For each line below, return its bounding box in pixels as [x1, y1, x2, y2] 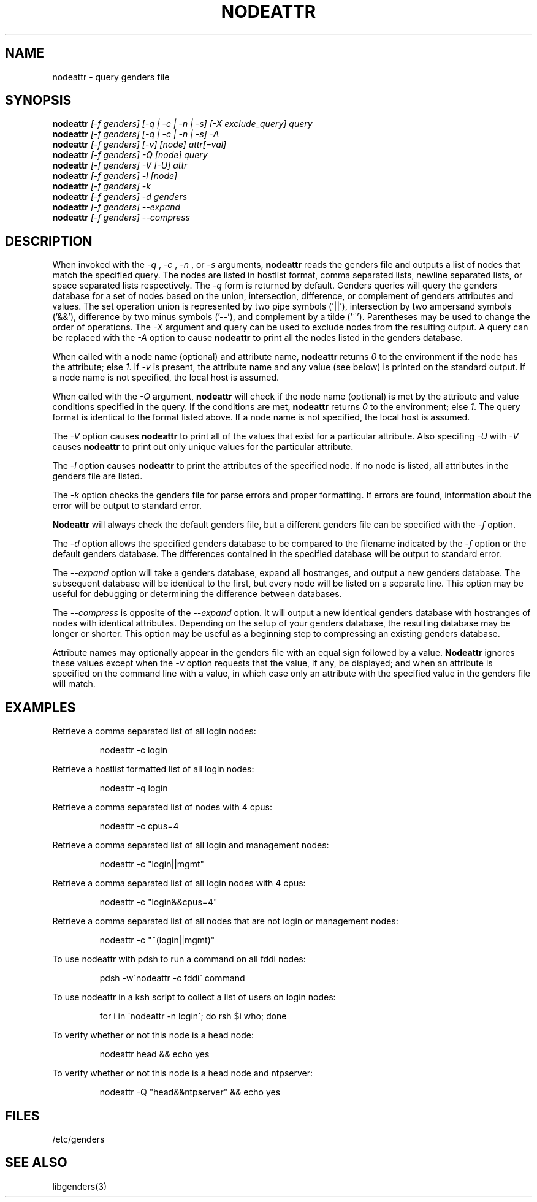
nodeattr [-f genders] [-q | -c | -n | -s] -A [52, 129, 219, 140]
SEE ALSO [5, 1155, 67, 1171]
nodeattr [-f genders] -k [52, 181, 151, 192]
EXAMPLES [5, 699, 76, 715]
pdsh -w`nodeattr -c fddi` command [99, 973, 245, 984]
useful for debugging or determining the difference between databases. [52, 588, 342, 599]
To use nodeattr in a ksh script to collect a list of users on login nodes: [52, 992, 336, 1003]
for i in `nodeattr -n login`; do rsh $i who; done [99, 1011, 287, 1022]
